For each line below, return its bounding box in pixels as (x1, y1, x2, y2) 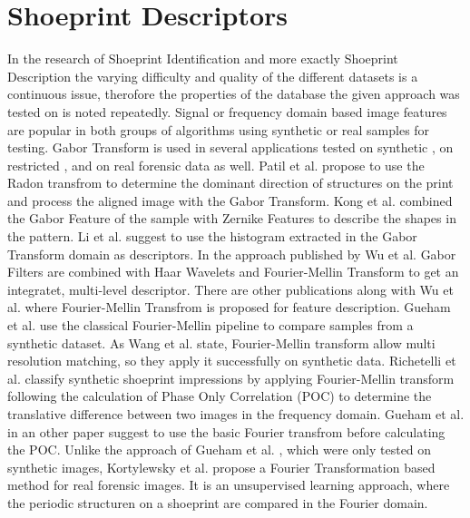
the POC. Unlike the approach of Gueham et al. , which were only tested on (7, 440, 432, 459)
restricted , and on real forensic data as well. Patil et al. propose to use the (7, 155, 425, 174)
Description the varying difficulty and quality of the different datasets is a (7, 66, 418, 85)
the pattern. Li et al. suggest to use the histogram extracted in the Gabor (7, 227, 417, 246)
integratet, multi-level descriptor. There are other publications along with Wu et (7, 279, 454, 298)
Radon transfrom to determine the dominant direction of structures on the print (7, 173, 454, 192)
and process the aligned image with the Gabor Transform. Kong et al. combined (7, 191, 453, 210)
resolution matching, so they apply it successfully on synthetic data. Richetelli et (7, 351, 456, 370)
